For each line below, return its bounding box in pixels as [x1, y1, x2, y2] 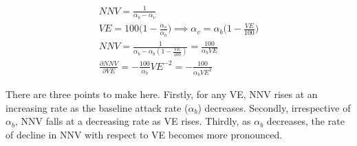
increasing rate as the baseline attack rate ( [6, 100, 188, 114]
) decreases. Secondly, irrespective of [197, 100, 351, 114]
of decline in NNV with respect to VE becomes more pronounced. [6, 127, 283, 142]
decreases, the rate [266, 114, 345, 128]
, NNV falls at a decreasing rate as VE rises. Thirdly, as [14, 114, 251, 128]
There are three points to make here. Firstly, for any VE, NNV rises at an [6, 87, 318, 101]
